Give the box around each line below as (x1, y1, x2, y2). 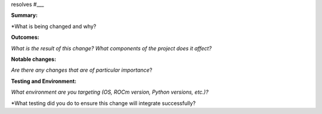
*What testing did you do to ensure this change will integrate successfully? (11, 99, 196, 107)
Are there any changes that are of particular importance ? (11, 66, 153, 74)
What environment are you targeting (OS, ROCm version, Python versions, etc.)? (11, 88, 209, 95)
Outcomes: (11, 33, 39, 41)
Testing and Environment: (11, 78, 77, 85)
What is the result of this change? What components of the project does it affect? (11, 45, 212, 52)
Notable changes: (11, 56, 57, 63)
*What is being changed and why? (11, 23, 97, 30)
